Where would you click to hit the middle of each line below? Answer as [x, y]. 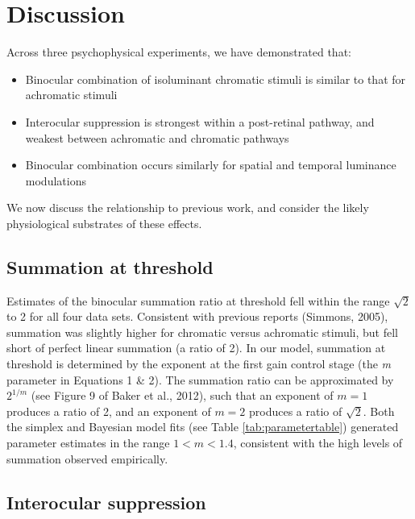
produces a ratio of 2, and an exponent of [109, 411]
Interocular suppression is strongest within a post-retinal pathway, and [200, 121]
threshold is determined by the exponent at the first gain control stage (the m [199, 364]
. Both [379, 411]
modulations [56, 180]
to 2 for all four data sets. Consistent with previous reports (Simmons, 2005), [197, 316]
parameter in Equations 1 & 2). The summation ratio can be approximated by [200, 379]
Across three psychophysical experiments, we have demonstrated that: [179, 52]
